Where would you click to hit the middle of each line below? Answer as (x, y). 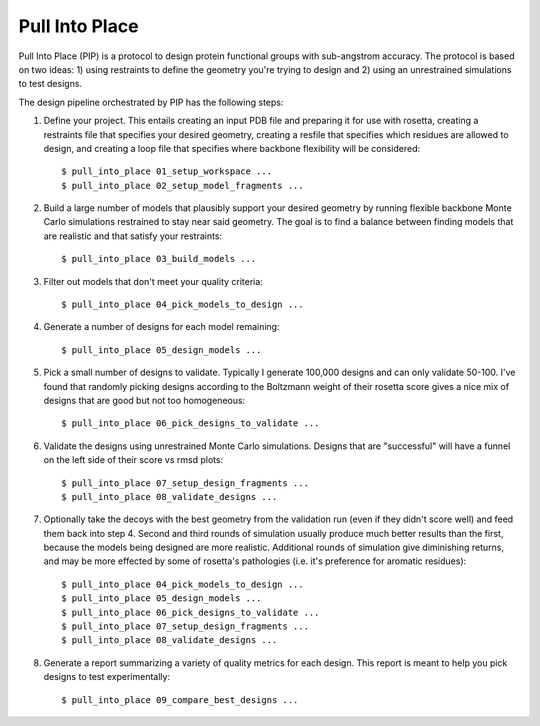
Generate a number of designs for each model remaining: (161, 327)
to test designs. (50, 84)
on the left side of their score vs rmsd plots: (133, 460)
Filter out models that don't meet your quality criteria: (153, 281)
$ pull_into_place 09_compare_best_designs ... (180, 699)
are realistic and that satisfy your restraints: (133, 236)
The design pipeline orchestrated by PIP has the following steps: (151, 102)
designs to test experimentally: (106, 677)
